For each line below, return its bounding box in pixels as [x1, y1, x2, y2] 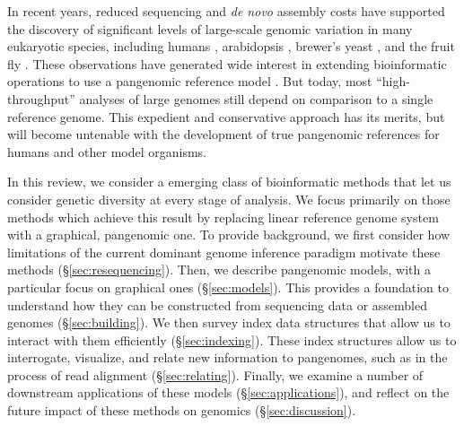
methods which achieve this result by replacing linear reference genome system [7, 207, 439, 226]
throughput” [7, 89, 75, 108]
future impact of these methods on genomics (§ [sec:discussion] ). [7, 401, 356, 420]
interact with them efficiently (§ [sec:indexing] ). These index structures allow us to [7, 330, 457, 349]
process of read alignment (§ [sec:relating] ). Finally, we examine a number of [7, 365, 424, 384]
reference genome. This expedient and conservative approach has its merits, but [7, 107, 445, 126]
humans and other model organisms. [7, 142, 206, 161]
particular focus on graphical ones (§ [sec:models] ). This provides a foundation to [7, 277, 450, 296]
